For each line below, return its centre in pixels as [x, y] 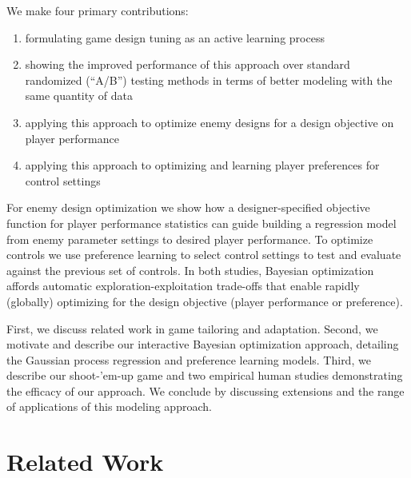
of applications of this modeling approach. [109, 406]
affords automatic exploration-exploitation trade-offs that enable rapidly [183, 286]
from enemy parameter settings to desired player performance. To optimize [190, 239]
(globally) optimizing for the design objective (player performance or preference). [205, 301]
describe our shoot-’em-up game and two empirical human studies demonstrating [205, 375]
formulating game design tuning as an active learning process [175, 37]
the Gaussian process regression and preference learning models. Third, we [189, 359]
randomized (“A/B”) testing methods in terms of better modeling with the [209, 80]
